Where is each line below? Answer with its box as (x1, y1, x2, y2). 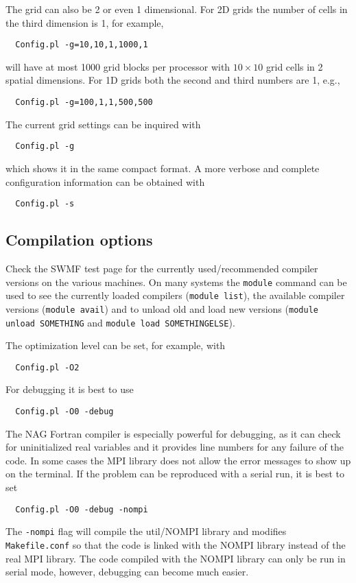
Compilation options (5, 229, 153, 250)
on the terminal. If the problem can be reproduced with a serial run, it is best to (5, 466, 344, 481)
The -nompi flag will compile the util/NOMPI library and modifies (5, 524, 287, 538)
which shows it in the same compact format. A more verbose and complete (5, 160, 320, 175)
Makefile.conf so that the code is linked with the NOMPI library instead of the (5, 537, 346, 551)
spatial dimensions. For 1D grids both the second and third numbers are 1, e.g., (5, 73, 340, 87)
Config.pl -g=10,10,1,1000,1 (15, 40, 148, 50)
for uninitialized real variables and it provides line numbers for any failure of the (5, 440, 344, 454)
